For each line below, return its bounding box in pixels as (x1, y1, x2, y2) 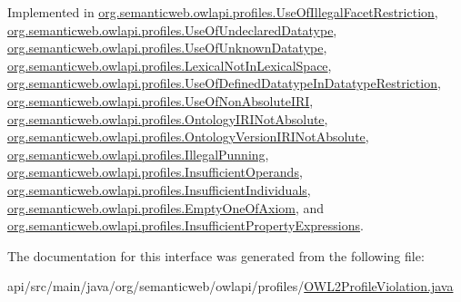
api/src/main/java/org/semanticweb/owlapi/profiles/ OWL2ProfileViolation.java (7, 277, 454, 296)
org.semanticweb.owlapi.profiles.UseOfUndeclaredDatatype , (7, 20, 337, 39)
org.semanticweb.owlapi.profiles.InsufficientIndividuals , (7, 180, 311, 199)
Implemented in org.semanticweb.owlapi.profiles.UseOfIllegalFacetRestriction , (7, 3, 438, 21)
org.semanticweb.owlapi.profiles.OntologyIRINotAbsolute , (7, 109, 328, 128)
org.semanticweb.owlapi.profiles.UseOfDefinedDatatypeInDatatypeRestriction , (7, 73, 441, 93)
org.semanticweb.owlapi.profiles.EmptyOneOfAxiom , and (7, 198, 325, 217)
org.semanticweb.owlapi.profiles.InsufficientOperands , (7, 162, 303, 181)
